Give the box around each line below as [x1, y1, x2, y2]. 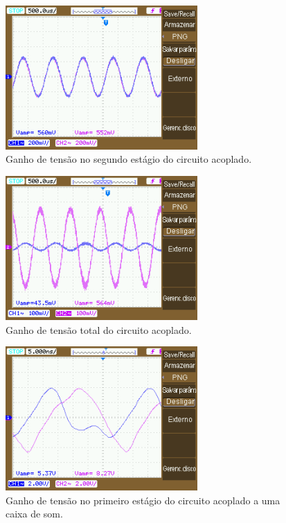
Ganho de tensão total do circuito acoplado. [6, 322, 192, 337]
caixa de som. [6, 506, 63, 521]
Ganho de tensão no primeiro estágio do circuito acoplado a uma [6, 493, 280, 507]
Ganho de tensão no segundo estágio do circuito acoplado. [6, 152, 252, 166]
